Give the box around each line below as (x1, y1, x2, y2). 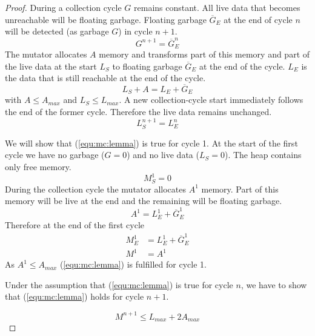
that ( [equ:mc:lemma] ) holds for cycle (5, 290, 144, 303)
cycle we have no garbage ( (5, 148, 105, 161)
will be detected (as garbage (5, 25, 109, 38)
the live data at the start (5, 59, 97, 72)
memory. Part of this (201, 182, 279, 195)
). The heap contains (224, 148, 302, 161)
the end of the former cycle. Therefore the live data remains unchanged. (5, 105, 272, 117)
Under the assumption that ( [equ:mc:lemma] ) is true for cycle (5, 278, 233, 291)
